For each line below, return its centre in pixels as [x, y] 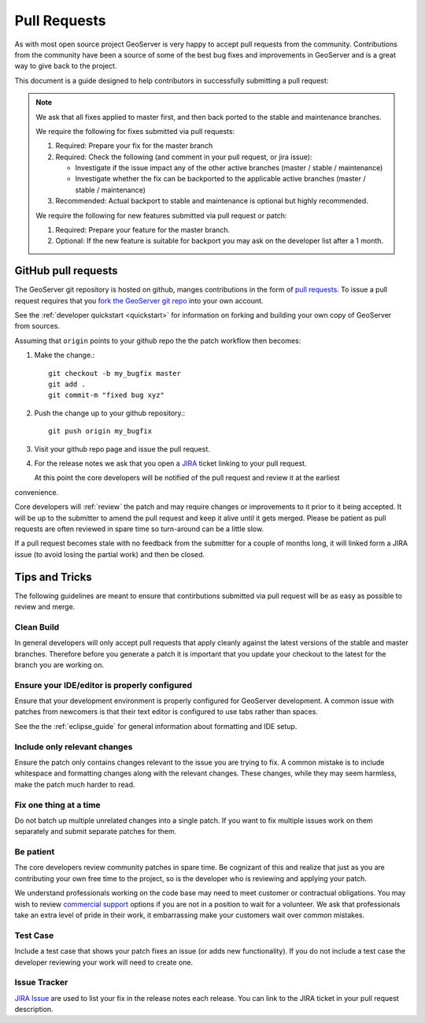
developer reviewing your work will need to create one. [103, 962]
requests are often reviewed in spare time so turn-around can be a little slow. [139, 529]
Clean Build [37, 627]
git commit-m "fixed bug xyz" [107, 395]
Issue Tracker [41, 983]
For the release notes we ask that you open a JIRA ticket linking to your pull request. [170, 463]
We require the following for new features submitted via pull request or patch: [161, 215]
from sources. [37, 326]
